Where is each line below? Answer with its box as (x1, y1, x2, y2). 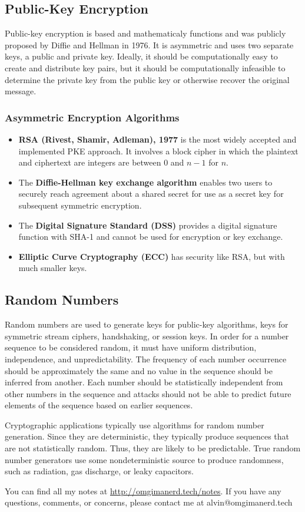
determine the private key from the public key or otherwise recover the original (5, 73, 290, 85)
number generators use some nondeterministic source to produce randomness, (5, 453, 284, 465)
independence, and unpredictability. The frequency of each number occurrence (5, 352, 287, 365)
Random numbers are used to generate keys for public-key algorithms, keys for (5, 318, 289, 331)
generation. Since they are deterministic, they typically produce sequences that (5, 430, 289, 442)
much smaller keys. (18, 262, 87, 274)
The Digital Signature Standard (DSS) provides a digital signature (18, 219, 277, 231)
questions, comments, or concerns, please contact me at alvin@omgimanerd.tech (5, 496, 293, 508)
